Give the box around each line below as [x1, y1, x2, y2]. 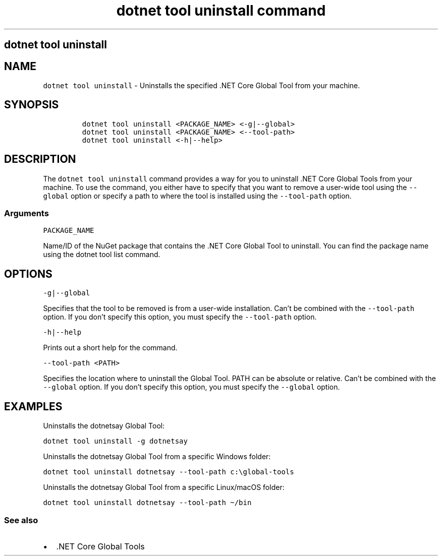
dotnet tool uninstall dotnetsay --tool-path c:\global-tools [43, 468, 294, 476]
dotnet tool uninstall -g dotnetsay [43, 437, 188, 446]
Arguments [4, 208, 49, 219]
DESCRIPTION [4, 153, 76, 166]
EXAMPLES [4, 400, 63, 413]
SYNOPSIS [4, 98, 59, 111]
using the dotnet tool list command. [43, 250, 160, 259]
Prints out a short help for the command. [43, 343, 178, 352]
